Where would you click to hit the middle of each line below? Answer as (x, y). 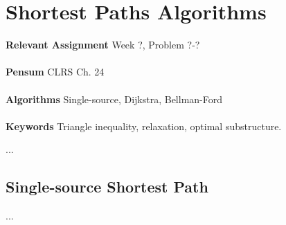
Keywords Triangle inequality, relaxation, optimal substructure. (144, 126)
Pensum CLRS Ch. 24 (55, 72)
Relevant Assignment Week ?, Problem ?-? (103, 45)
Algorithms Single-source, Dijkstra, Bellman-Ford (114, 99)
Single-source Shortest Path (107, 187)
